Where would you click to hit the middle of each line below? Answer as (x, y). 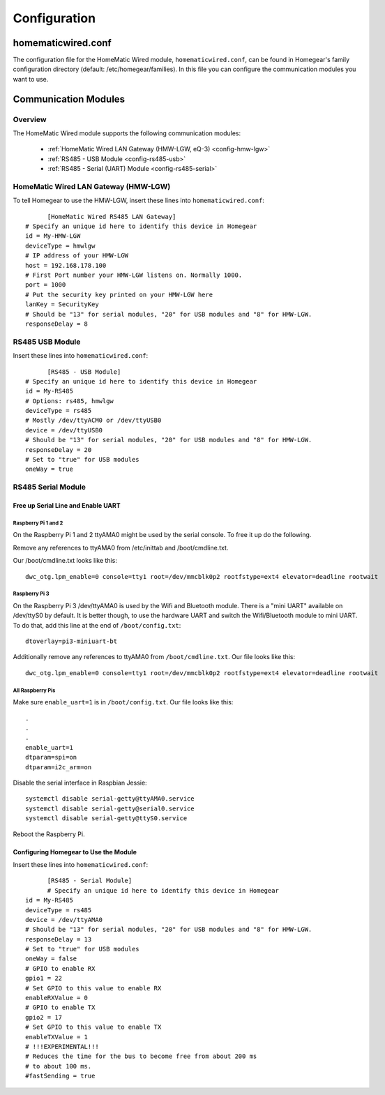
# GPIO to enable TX (60, 1007)
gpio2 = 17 (44, 1017)
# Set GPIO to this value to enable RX (93, 988)
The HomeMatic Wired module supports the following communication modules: (127, 133)
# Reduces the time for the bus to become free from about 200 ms (141, 1056)
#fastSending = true (60, 1076)
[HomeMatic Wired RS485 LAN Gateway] (112, 217)
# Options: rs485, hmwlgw (70, 401)
